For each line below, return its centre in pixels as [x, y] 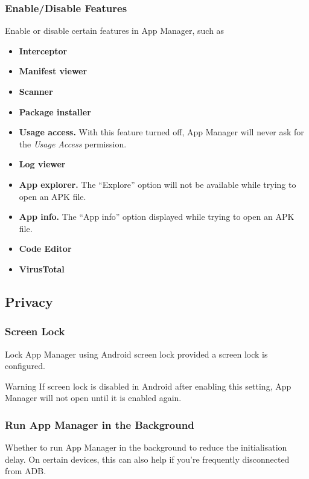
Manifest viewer [53, 71]
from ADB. [26, 471]
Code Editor [45, 249]
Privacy [29, 301]
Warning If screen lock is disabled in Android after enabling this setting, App [148, 386]
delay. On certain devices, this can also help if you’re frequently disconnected [147, 459]
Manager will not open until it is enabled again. [93, 398]
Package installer [55, 111]
